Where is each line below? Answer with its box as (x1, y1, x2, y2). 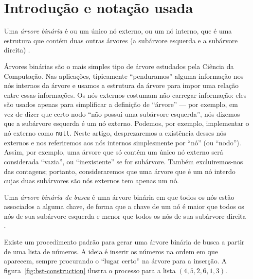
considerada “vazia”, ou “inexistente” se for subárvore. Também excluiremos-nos (4, 156, 243, 166)
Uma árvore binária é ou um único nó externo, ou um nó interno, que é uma (4, 26, 232, 36)
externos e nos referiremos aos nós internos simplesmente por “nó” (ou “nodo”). (4, 137, 241, 147)
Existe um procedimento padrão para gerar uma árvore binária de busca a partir (4, 237, 245, 247)
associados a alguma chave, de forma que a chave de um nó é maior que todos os (4, 201, 244, 211)
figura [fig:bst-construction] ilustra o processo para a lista (4, 265, 176, 275)
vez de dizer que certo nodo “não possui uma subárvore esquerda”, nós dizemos (4, 108, 240, 119)
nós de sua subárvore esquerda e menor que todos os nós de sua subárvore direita (4, 210, 246, 221)
